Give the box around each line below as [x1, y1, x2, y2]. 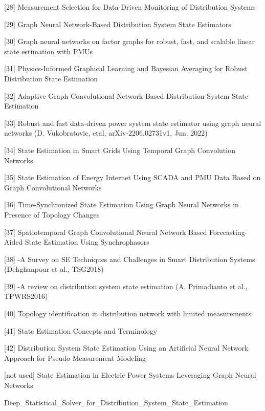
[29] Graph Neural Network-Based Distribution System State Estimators [4, 18, 231, 29]
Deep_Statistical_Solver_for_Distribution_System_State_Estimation [4, 397, 228, 407]
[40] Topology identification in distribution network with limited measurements [4, 308, 252, 319]
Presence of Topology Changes [4, 209, 100, 220]
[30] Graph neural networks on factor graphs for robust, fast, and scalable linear [4, 36, 255, 47]
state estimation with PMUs [4, 46, 93, 56]
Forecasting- [209, 226, 248, 237]
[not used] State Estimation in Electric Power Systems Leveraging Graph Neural [4, 370, 256, 380]
